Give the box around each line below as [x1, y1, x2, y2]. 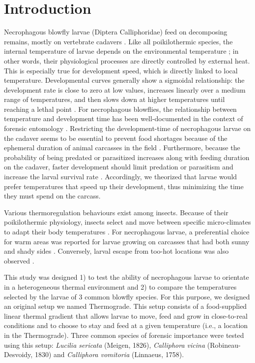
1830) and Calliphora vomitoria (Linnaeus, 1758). [34, 349, 184, 360]
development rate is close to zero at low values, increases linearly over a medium [4, 84, 246, 95]
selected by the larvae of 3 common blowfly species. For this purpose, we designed [4, 291, 250, 301]
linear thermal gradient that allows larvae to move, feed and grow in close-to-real [4, 310, 248, 321]
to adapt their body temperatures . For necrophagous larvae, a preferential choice [4, 227, 250, 236]
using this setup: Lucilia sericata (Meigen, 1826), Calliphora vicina [4, 339, 205, 350]
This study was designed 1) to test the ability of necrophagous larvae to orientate [4, 272, 249, 282]
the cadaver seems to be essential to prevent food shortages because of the [4, 132, 227, 143]
